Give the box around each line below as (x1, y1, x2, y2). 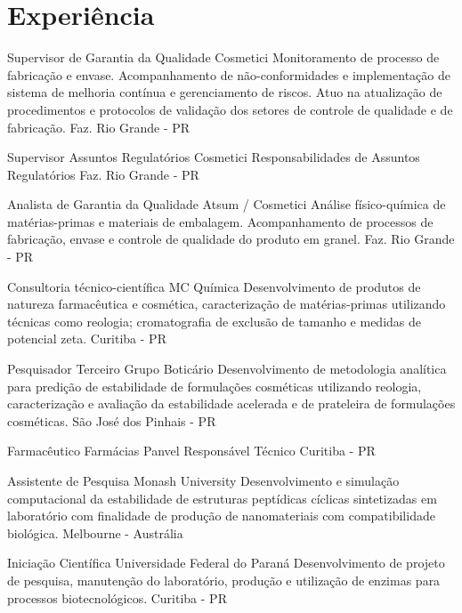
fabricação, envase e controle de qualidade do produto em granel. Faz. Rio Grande (7, 230, 455, 248)
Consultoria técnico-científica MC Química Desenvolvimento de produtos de (7, 277, 421, 295)
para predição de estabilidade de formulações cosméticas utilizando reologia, (7, 376, 422, 395)
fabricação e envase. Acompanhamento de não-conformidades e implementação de (7, 65, 450, 84)
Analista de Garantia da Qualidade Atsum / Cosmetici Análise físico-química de (7, 195, 446, 214)
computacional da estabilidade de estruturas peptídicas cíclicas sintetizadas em (7, 488, 437, 507)
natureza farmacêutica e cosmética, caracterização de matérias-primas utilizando (7, 294, 446, 313)
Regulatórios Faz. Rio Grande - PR (7, 165, 199, 183)
